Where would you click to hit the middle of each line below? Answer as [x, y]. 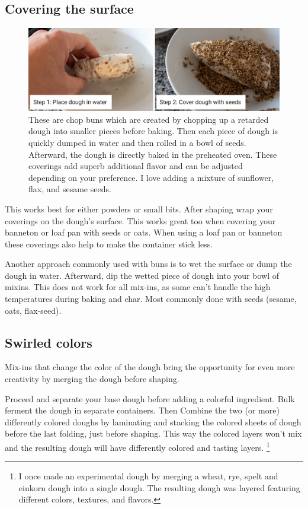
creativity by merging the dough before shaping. [92, 379]
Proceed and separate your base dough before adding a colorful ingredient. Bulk [150, 398]
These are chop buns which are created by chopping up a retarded [149, 119]
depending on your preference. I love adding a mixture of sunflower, [151, 177]
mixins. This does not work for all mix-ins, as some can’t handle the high [138, 287]
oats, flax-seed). [33, 310]
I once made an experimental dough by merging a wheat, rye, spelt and [148, 476]
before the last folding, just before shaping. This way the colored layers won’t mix [153, 433]
